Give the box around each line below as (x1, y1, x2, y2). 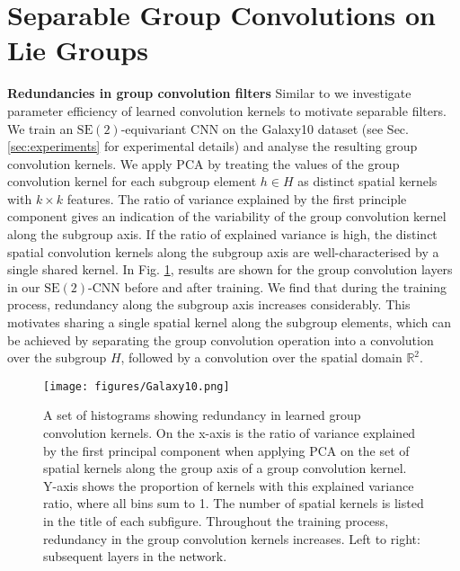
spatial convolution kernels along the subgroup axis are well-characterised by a (7, 242, 439, 261)
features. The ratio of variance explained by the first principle (66, 189, 407, 208)
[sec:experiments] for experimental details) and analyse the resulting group (7, 137, 418, 156)
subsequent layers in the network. (43, 547, 227, 566)
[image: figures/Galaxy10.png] (43, 379, 230, 393)
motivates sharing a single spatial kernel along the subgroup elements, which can (7, 313, 452, 332)
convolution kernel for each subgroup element (7, 172, 257, 191)
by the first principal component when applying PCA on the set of (43, 441, 410, 459)
